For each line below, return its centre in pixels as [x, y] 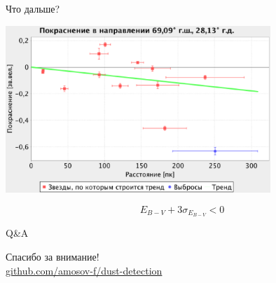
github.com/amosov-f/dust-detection [84, 270]
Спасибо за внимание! [53, 257]
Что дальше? [33, 8]
